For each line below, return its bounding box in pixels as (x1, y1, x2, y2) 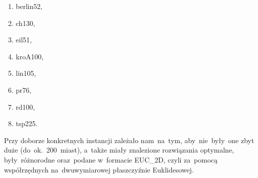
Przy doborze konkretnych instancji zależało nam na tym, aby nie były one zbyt (4, 135, 255, 145)
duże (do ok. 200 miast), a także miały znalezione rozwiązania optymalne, (4, 145, 234, 155)
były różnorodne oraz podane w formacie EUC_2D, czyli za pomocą (4, 154, 218, 165)
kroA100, (15, 51, 44, 61)
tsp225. (15, 118, 38, 129)
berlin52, (15, 1, 43, 11)
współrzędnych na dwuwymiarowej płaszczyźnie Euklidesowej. (4, 164, 194, 175)
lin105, (15, 68, 36, 78)
